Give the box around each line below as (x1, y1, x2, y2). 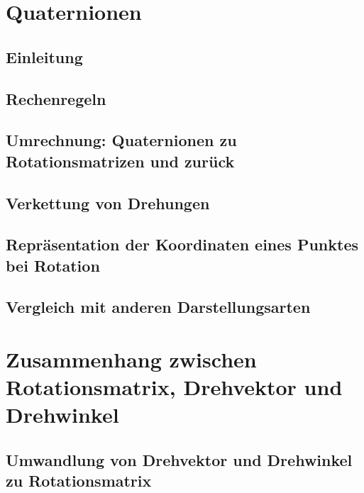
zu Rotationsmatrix (6, 470, 152, 492)
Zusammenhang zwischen (6, 345, 257, 374)
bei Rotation (6, 254, 100, 276)
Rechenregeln (6, 87, 106, 109)
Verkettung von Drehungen (6, 192, 210, 214)
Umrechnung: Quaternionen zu (6, 129, 237, 151)
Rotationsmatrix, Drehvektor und (6, 372, 343, 401)
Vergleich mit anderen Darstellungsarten (6, 296, 311, 318)
